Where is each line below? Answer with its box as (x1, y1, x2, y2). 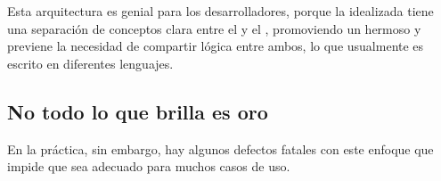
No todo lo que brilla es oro (7, 97, 268, 125)
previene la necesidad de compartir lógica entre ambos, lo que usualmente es (7, 37, 424, 55)
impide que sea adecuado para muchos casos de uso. (7, 157, 290, 176)
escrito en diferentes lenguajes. (7, 53, 174, 72)
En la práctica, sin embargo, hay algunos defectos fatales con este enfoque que (7, 139, 434, 158)
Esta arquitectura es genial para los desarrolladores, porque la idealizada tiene (7, 2, 434, 20)
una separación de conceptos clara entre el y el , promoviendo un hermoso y (7, 19, 421, 37)
